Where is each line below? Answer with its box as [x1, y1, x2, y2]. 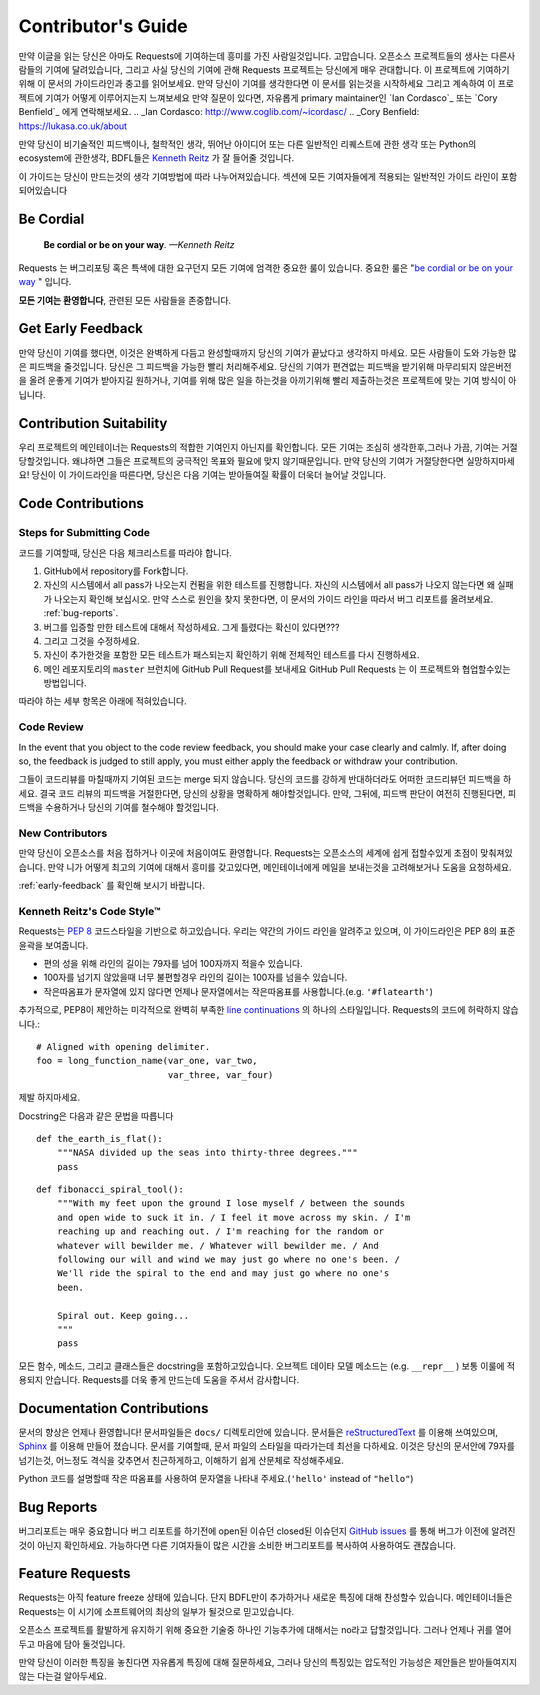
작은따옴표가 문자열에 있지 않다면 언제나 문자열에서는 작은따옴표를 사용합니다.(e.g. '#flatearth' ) [43, 985, 434, 997]
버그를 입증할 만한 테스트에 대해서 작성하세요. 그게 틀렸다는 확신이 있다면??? [43, 621, 340, 633]
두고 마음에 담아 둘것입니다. [18, 1638, 126, 1650]
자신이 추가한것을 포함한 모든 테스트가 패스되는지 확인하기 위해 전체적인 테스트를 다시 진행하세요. [43, 649, 420, 661]
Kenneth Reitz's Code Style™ [18, 904, 161, 918]
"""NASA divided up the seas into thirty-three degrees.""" [56, 1147, 359, 1159]
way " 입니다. [18, 276, 72, 288]
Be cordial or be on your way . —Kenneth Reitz [43, 239, 235, 251]
